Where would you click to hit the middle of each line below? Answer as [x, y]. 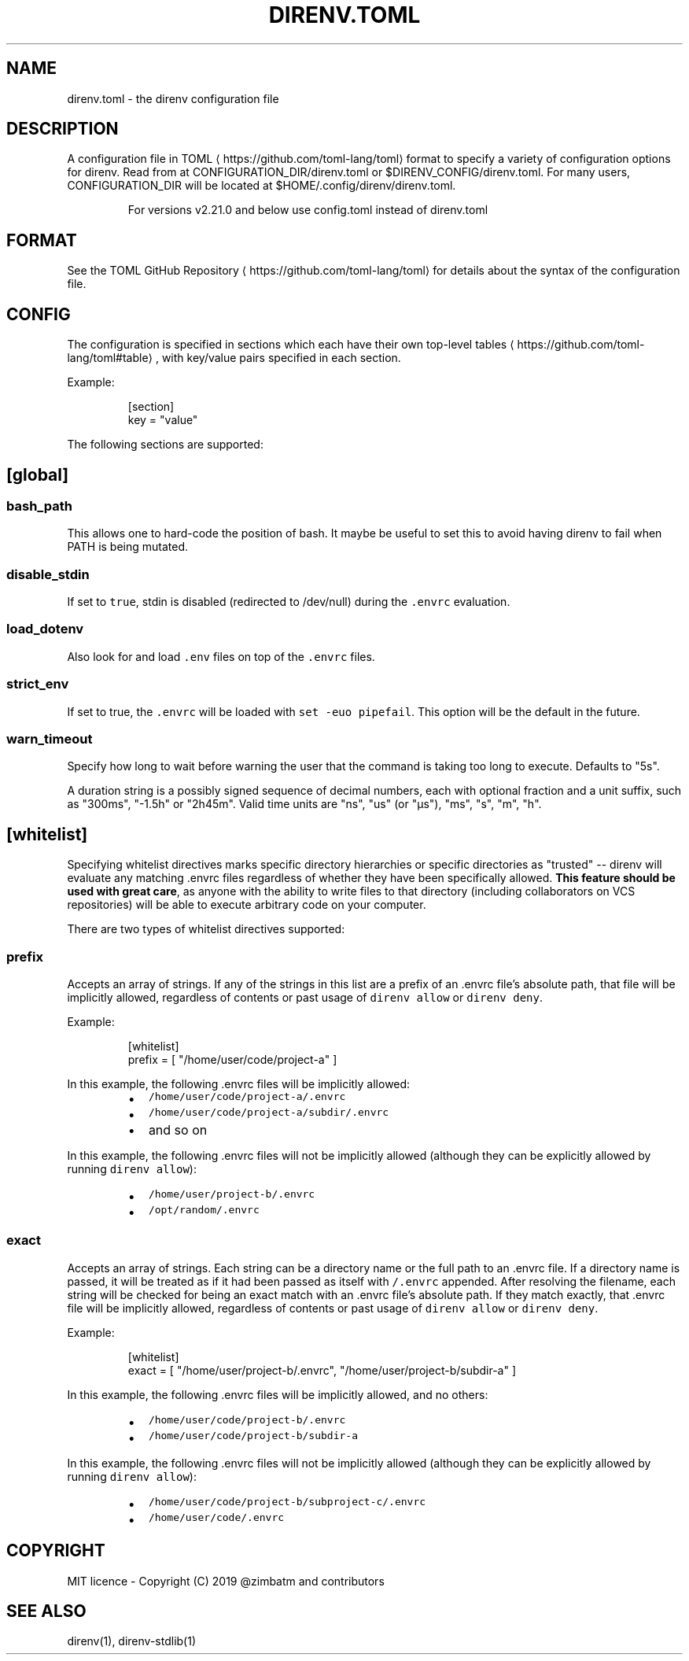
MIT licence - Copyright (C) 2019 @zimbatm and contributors [226, 1581]
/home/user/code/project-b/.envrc [247, 1419]
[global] [38, 474]
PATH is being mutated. [128, 547]
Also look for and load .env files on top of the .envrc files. [221, 656]
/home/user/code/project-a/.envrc [247, 1096]
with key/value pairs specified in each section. [281, 358]
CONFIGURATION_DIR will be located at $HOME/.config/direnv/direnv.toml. [262, 186]
